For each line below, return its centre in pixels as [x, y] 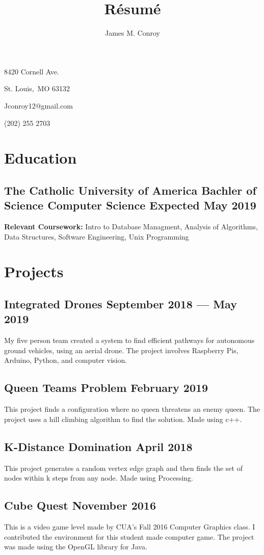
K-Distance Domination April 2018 [98, 446]
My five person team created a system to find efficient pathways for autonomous [129, 340]
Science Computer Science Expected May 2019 [130, 205]
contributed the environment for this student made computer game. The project [129, 536]
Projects [34, 271]
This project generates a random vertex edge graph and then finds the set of [123, 468]
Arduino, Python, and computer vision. [66, 360]
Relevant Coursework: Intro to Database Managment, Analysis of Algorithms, [131, 227]
